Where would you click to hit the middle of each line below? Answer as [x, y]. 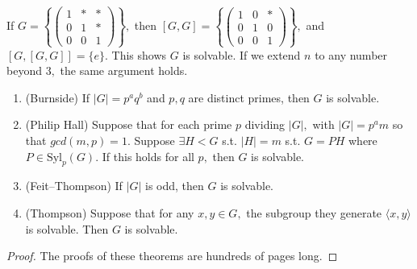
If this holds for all [148, 156]
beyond [24, 70]
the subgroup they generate [314, 213]
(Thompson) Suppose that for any [110, 213]
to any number [351, 54]
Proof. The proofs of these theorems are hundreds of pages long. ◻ [172, 256]
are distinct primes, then [249, 97]
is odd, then [174, 186]
